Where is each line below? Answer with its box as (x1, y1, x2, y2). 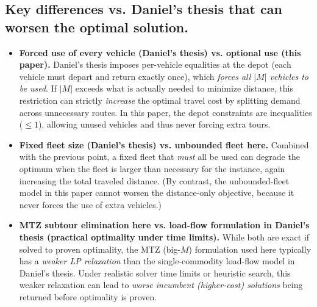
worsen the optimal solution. (5, 17, 188, 36)
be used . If (19, 82, 57, 95)
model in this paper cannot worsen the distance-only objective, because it (19, 186, 294, 199)
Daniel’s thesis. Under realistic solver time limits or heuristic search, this (19, 266, 291, 279)
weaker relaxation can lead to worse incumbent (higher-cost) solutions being (19, 278, 303, 291)
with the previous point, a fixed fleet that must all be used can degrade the (19, 150, 300, 163)
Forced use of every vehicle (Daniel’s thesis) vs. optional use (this (19, 46, 301, 59)
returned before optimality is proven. (19, 290, 157, 303)
